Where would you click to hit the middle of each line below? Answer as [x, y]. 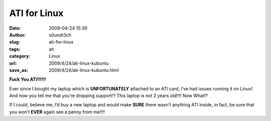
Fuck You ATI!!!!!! [28, 79]
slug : [15, 42]
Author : [18, 35]
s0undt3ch [60, 35]
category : [20, 56]
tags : [15, 49]
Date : [15, 28]
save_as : [19, 70]
